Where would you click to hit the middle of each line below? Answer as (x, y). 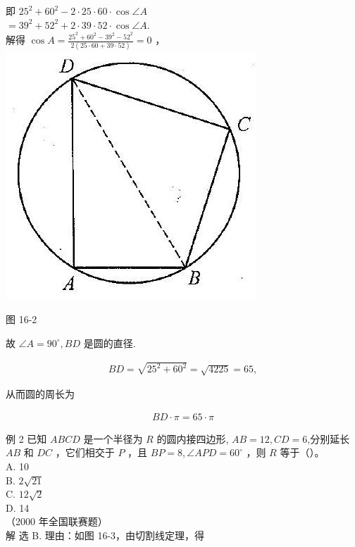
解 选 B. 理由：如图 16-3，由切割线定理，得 (105, 535)
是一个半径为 (113, 438)
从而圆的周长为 (40, 394)
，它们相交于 (85, 452)
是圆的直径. (110, 342)
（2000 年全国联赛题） (57, 521)
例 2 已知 (26, 438)
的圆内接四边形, (193, 438)
